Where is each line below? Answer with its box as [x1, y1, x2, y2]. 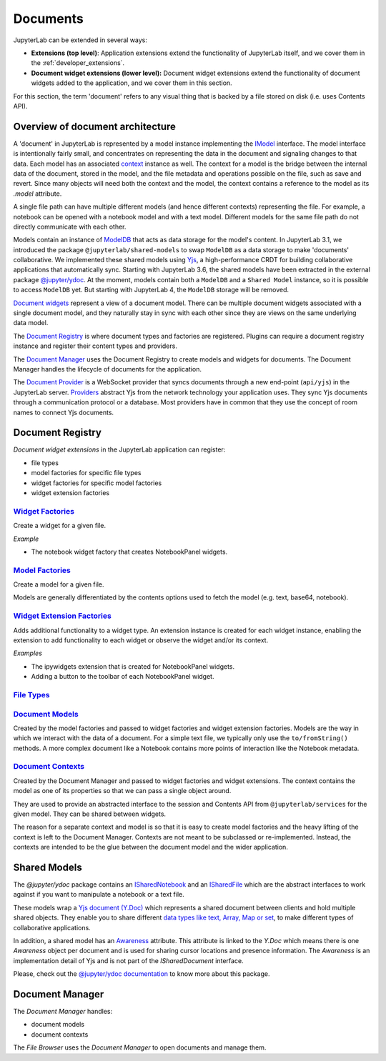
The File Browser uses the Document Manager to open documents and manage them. [13, 1043, 267, 1052]
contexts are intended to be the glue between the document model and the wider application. [13, 843, 289, 852]
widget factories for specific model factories [31, 479, 162, 487]
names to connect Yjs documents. [13, 408, 114, 417]
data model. [13, 319, 49, 327]
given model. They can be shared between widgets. [13, 810, 167, 818]
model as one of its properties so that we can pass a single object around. [13, 787, 232, 795]
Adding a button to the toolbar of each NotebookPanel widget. [31, 672, 214, 681]
